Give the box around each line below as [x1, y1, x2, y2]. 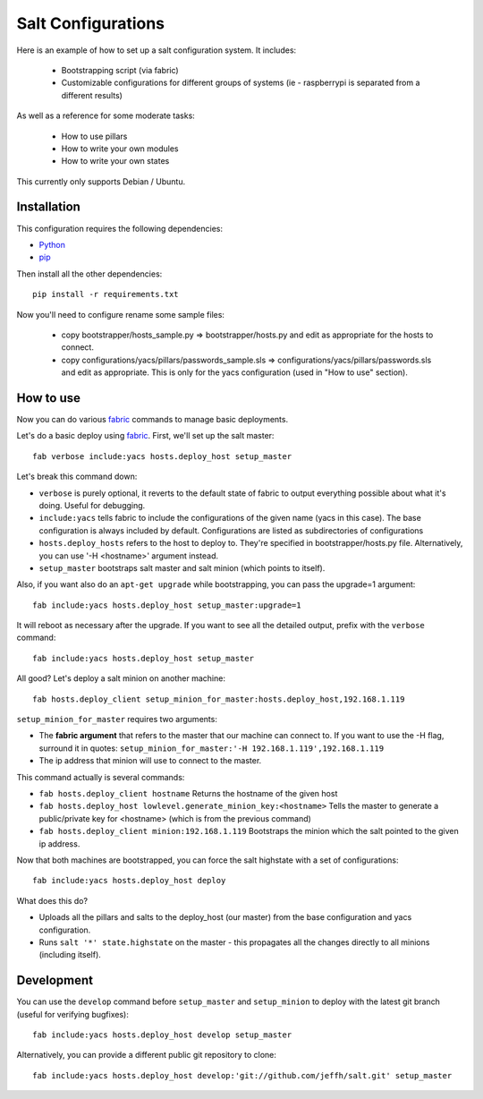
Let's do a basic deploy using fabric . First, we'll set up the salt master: [16, 430, 275, 441]
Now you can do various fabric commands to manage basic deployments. [16, 414, 289, 424]
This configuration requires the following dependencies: [16, 223, 224, 234]
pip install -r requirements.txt [32, 289, 179, 300]
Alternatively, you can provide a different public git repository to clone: [16, 1050, 277, 1061]
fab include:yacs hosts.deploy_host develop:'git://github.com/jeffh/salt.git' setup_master [32, 1070, 453, 1080]
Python [38, 239, 66, 250]
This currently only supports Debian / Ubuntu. [16, 175, 186, 187]
